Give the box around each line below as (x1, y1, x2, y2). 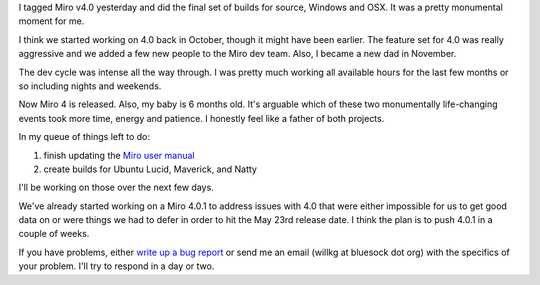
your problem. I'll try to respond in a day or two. (18, 260, 215, 272)
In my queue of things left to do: (18, 131, 150, 143)
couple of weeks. (18, 228, 90, 240)
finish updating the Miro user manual (43, 149, 195, 161)
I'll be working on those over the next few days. (18, 181, 214, 194)
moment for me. (18, 15, 85, 27)
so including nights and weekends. (18, 80, 162, 92)
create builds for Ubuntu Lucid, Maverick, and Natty (43, 163, 257, 175)
